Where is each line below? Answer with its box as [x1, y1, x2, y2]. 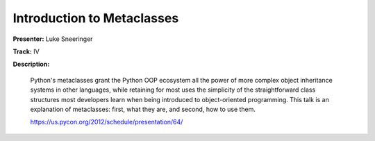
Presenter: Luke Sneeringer [12, 35, 93, 43]
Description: [12, 60, 50, 69]
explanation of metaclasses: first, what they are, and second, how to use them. [30, 105, 256, 113]
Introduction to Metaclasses [12, 10, 179, 26]
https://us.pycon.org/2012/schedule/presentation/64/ [30, 118, 183, 126]
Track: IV [12, 47, 40, 56]
